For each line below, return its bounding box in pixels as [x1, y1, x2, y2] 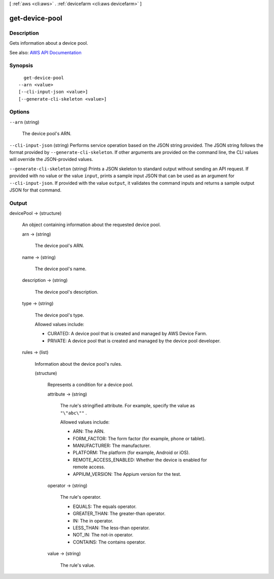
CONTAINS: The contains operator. [73, 539, 146, 545]
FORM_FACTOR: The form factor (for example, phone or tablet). [73, 435, 206, 441]
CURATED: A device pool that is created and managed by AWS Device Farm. [47, 331, 208, 337]
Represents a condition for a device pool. [47, 381, 134, 388]
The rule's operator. [60, 494, 101, 500]
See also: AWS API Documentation [9, 49, 82, 55]
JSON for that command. [9, 187, 62, 193]
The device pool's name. [35, 266, 87, 272]
